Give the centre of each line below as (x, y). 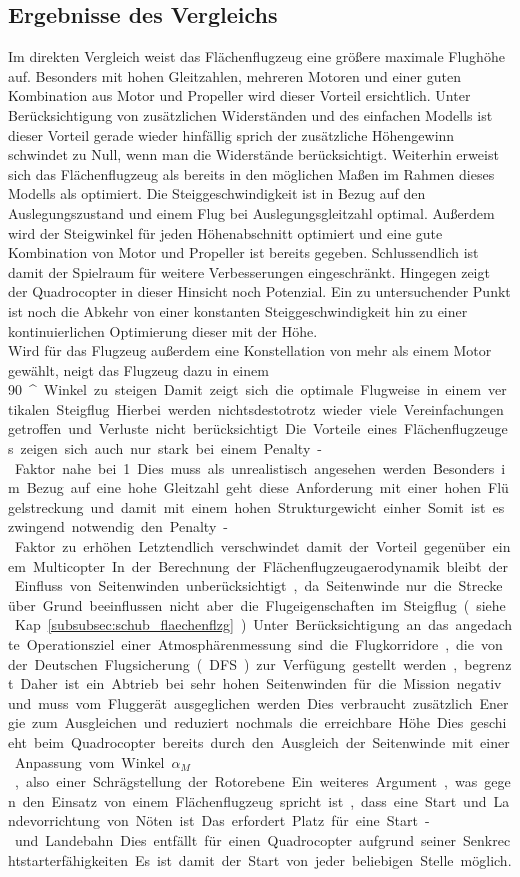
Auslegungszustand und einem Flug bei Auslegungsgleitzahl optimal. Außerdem (251, 212)
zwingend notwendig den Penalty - (118, 526)
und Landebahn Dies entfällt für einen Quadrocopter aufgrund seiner (235, 839)
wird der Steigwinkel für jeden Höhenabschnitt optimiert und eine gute (225, 232)
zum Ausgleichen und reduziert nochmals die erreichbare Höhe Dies (248, 722)
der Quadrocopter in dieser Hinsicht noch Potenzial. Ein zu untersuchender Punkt (259, 291)
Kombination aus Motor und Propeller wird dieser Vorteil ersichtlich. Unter (239, 95)
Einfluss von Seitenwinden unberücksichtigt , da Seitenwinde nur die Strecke (258, 585)
